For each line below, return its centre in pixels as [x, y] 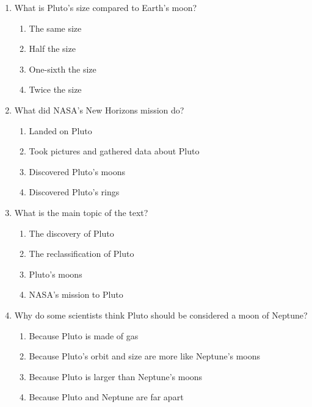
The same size [55, 28]
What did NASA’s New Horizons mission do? [99, 110]
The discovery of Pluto [71, 233]
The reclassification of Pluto [82, 254]
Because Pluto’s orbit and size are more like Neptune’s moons [145, 356]
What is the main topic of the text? [81, 212]
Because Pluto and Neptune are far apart [106, 397]
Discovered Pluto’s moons [77, 171]
